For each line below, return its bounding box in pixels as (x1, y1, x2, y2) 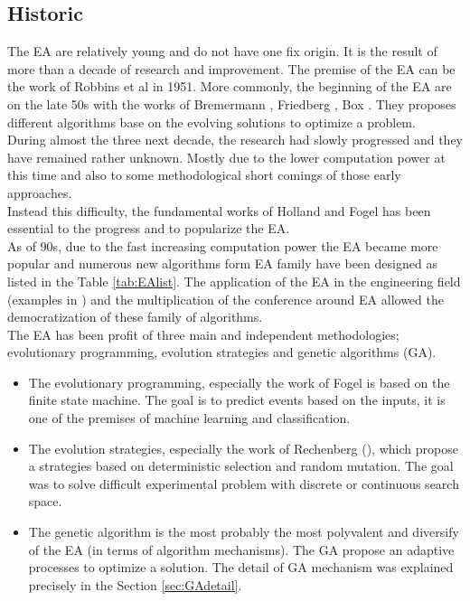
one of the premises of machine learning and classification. (28, 408, 351, 427)
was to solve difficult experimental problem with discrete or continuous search (28, 474, 459, 493)
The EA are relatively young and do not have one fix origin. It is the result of (7, 42, 437, 61)
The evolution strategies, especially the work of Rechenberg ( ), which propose (28, 438, 458, 457)
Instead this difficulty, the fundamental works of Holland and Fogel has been (7, 201, 431, 220)
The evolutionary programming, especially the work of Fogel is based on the (28, 372, 450, 391)
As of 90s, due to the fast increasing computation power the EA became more (7, 236, 438, 255)
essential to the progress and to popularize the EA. (7, 219, 290, 238)
